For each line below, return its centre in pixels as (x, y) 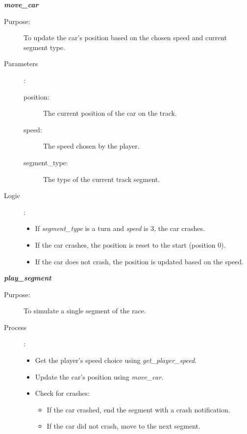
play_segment (28, 278)
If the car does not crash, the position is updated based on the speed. (139, 261)
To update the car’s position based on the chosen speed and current (125, 38)
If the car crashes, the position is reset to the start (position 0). (130, 244)
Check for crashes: (62, 393)
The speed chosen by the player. (91, 146)
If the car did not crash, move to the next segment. (123, 426)
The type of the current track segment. (102, 179)
